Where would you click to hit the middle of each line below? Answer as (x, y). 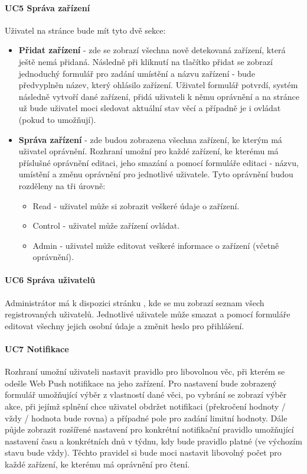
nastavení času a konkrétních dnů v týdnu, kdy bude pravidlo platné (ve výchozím (153, 441)
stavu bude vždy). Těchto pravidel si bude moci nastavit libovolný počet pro (143, 452)
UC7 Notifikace (37, 349)
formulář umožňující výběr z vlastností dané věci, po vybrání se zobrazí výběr (146, 395)
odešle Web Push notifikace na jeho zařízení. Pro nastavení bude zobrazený (141, 383)
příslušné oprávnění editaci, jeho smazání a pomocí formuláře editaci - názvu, (159, 162)
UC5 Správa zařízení (48, 7)
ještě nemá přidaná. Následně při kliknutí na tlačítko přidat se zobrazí (146, 61)
